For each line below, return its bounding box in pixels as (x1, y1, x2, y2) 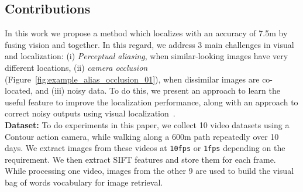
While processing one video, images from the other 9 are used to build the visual (5, 164, 294, 177)
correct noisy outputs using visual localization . (5, 107, 175, 119)
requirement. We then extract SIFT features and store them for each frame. (5, 153, 276, 165)
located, (5, 84, 33, 97)
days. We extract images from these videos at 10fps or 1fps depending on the (5, 142, 285, 154)
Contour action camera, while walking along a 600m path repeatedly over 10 (5, 130, 279, 142)
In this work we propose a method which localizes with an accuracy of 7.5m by (5, 27, 288, 39)
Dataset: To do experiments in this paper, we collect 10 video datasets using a (5, 118, 290, 131)
